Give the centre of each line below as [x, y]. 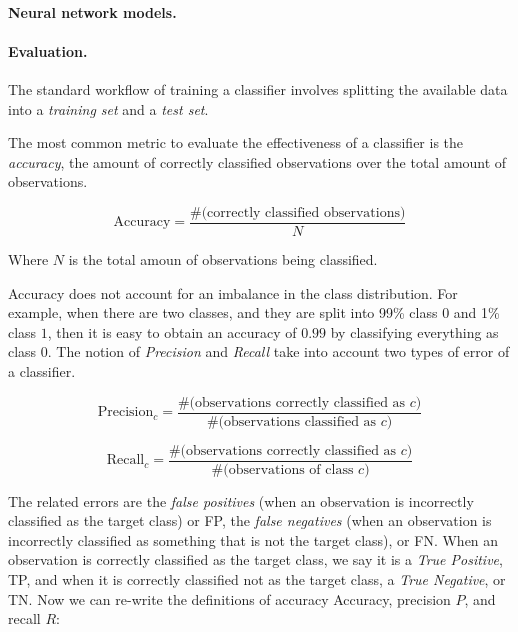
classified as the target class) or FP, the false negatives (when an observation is [250, 520]
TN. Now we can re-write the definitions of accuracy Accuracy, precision [229, 598]
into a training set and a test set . [108, 108]
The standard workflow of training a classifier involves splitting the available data [258, 88]
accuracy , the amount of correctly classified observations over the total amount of [257, 161]
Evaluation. [48, 50]
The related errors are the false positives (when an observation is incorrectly [241, 500]
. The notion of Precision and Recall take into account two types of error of [278, 351]
